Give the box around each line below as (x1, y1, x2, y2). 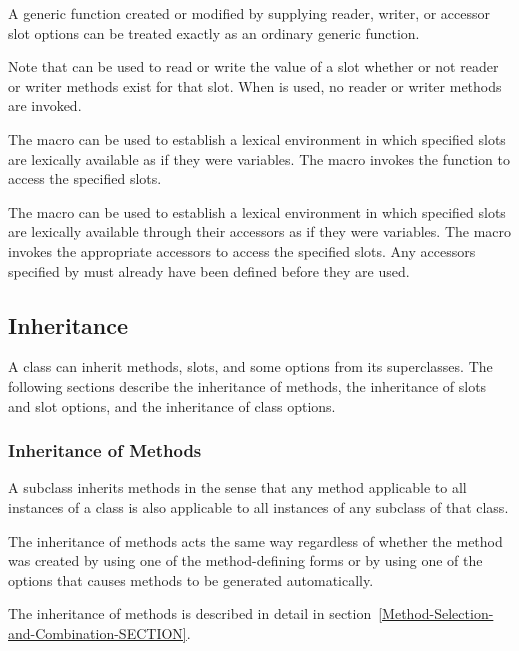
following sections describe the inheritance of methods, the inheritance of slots (8, 375, 487, 396)
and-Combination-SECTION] (8, 622, 187, 643)
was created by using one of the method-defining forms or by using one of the (8, 550, 483, 571)
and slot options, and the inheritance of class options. (8, 395, 336, 416)
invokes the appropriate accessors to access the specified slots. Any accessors (8, 240, 476, 261)
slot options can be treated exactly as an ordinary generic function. (8, 22, 420, 43)
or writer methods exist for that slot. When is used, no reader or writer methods (8, 75, 502, 96)
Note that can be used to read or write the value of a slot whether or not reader (8, 56, 499, 77)
